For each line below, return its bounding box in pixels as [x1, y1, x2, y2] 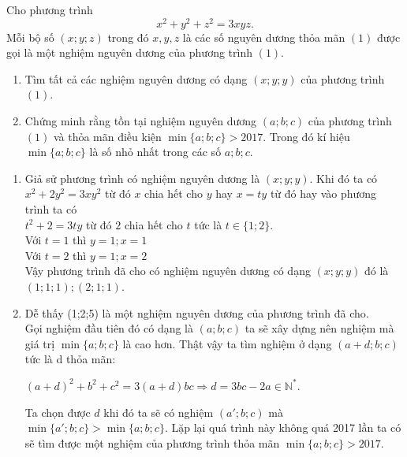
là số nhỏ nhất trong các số [89, 143, 222, 160]
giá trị [24, 335, 55, 351]
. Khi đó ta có [309, 169, 378, 186]
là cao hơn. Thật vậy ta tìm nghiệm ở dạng [122, 335, 332, 351]
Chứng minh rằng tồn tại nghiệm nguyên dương [24, 113, 257, 129]
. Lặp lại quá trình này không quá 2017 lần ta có [164, 419, 401, 436]
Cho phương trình [6, 2, 93, 17]
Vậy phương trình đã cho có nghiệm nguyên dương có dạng [24, 262, 311, 279]
